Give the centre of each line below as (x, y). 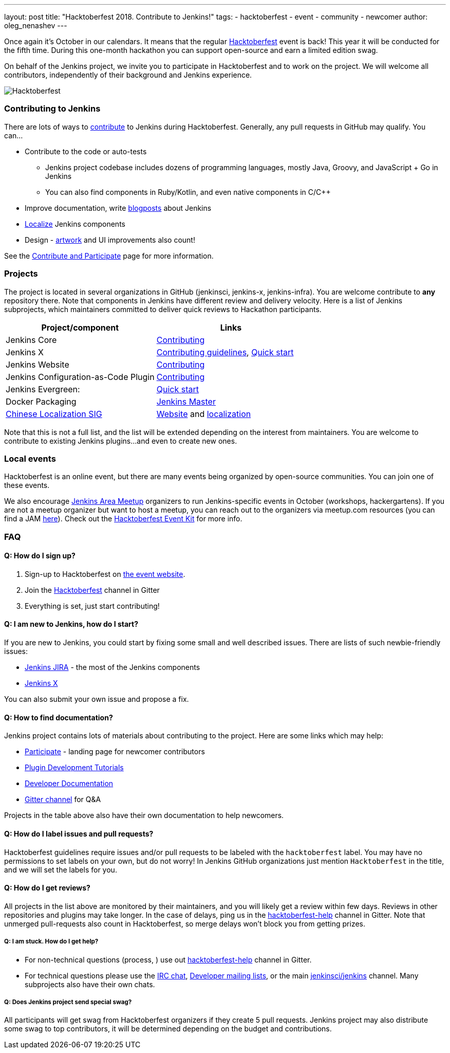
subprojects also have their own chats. (90, 984)
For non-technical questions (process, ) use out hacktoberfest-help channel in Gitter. (168, 959)
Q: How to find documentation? (59, 717)
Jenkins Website (38, 364)
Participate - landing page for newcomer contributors (115, 752)
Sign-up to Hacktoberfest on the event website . (105, 574)
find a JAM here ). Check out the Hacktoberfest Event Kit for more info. (123, 519)
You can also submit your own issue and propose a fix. (97, 699)
